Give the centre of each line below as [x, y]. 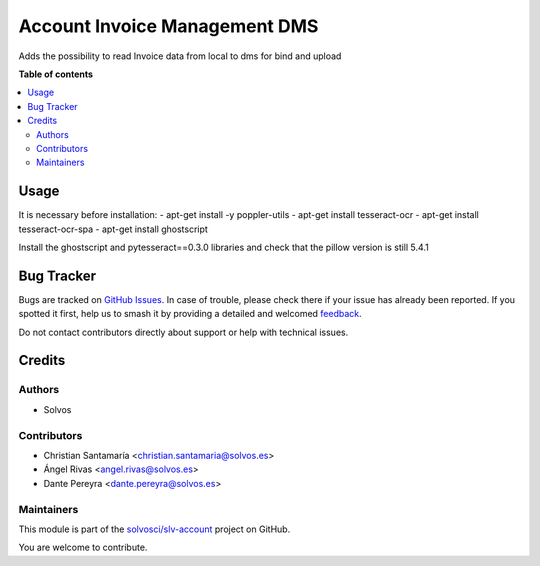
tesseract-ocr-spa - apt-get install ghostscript [113, 229]
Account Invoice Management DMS [168, 26]
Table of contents [56, 74]
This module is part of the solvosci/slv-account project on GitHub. [154, 529]
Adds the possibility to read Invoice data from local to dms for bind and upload [180, 56]
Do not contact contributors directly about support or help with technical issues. [183, 332]
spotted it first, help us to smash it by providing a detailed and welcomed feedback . [190, 314]
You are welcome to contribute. [83, 547]
